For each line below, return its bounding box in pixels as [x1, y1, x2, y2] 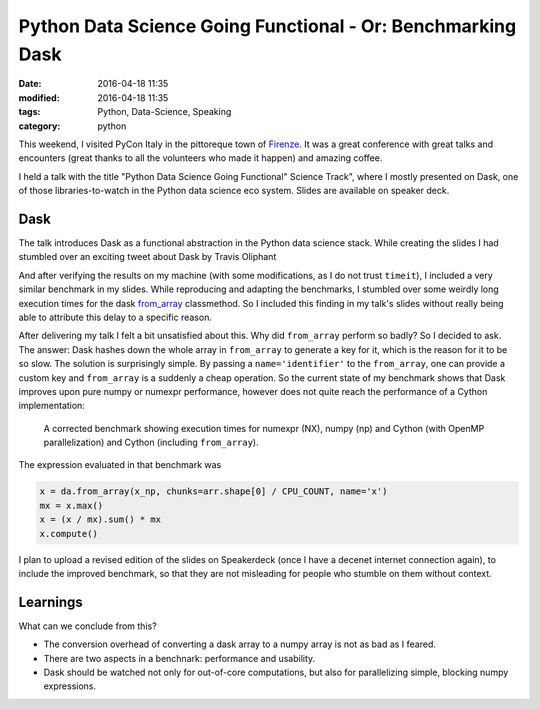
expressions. [43, 680, 97, 692]
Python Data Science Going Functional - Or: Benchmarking [18, 15, 517, 37]
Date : [18, 78, 42, 90]
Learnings [18, 593, 84, 610]
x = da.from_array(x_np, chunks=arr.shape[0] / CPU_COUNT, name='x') [39, 486, 388, 497]
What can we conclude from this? [18, 620, 157, 632]
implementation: [18, 400, 85, 412]
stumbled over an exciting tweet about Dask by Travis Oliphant [18, 251, 277, 263]
